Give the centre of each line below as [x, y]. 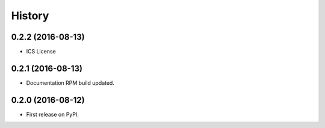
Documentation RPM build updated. [70, 83]
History [30, 16]
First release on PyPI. [53, 114]
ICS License [41, 52]
